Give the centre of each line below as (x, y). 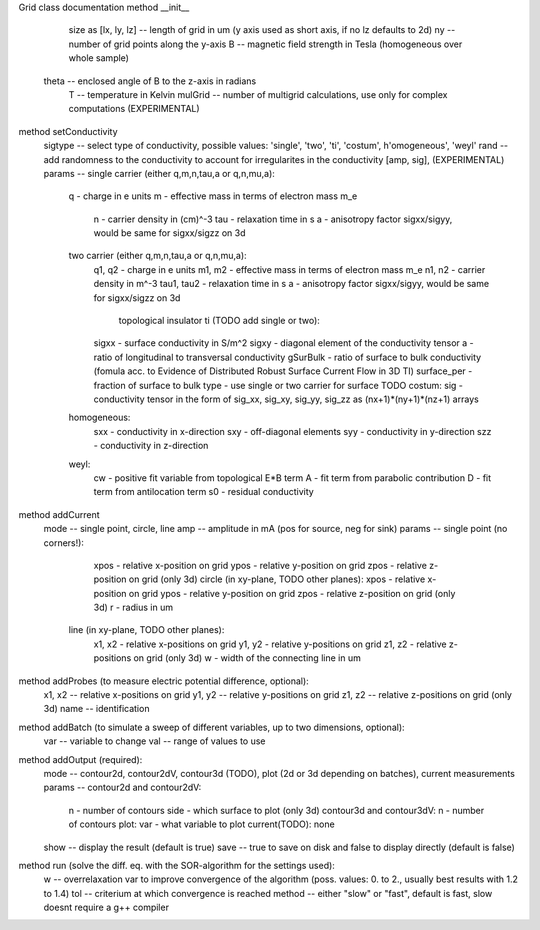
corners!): (64, 542)
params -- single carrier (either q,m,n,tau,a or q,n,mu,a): (159, 173)
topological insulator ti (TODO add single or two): (219, 321)
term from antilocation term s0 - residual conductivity (203, 492)
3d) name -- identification (96, 709)
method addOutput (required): (80, 759)
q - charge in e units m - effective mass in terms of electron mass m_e (213, 196)
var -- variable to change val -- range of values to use (154, 741)
